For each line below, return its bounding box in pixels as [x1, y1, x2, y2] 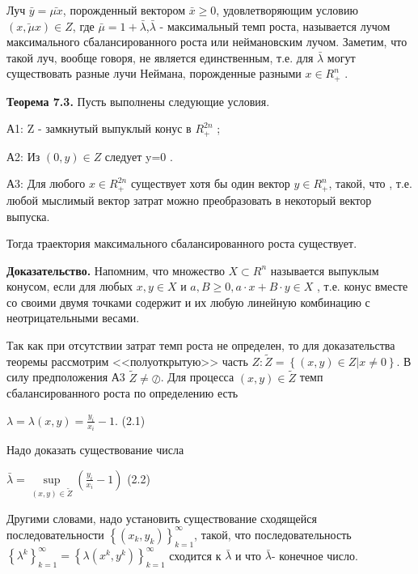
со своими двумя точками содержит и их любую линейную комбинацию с [6, 293, 370, 310]
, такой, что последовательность [194, 525, 352, 542]
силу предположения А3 [6, 368, 125, 385]
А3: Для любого [6, 175, 86, 192]
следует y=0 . [104, 147, 173, 164]
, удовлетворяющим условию [216, 2, 358, 18]
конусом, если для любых [6, 278, 133, 295]
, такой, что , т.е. [328, 175, 412, 192]
